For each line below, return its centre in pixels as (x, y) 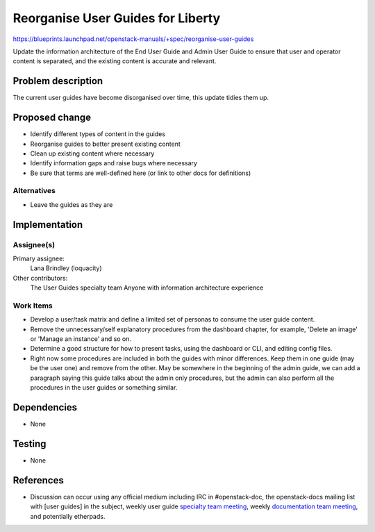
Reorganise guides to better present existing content (105, 144)
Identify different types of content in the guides (98, 134)
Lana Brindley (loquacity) (66, 268)
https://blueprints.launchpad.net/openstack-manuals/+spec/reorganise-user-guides (133, 39)
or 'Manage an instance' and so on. (81, 339)
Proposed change (52, 118)
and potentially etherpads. (68, 516)
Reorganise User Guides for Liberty (117, 18)
